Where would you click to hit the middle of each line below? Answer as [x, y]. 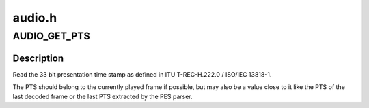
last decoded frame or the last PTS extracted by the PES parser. [102, 96]
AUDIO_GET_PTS [51, 36]
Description [38, 58]
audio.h [35, 18]
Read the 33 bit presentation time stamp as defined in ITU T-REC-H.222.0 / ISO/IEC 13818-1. [142, 74]
